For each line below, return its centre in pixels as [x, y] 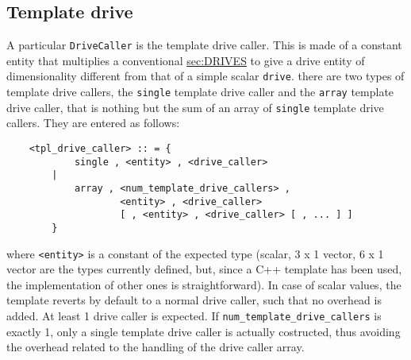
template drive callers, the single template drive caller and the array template [200, 92]
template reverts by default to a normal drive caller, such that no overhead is [194, 300]
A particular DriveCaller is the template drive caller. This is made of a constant [204, 45]
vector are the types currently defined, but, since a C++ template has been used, [204, 269]
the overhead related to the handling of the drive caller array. [156, 347]
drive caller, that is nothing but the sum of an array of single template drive [195, 107]
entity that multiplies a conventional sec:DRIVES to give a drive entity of [186, 60]
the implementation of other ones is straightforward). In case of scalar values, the [204, 284]
